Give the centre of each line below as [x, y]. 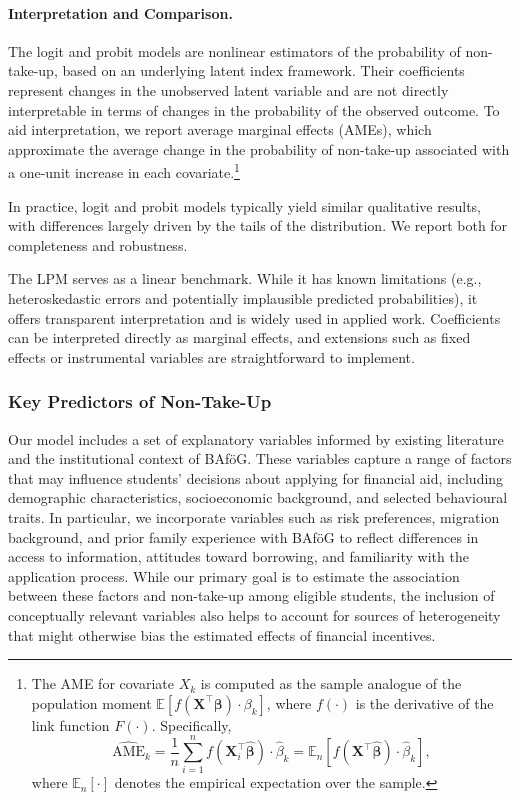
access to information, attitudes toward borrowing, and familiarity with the [238, 556]
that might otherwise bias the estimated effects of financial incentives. [222, 634]
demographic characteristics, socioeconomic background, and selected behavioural [258, 497]
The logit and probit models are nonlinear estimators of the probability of [234, 50]
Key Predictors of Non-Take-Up [140, 401]
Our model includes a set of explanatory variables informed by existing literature [256, 438]
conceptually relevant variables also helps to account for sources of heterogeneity [254, 614]
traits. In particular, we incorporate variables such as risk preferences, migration [254, 516]
